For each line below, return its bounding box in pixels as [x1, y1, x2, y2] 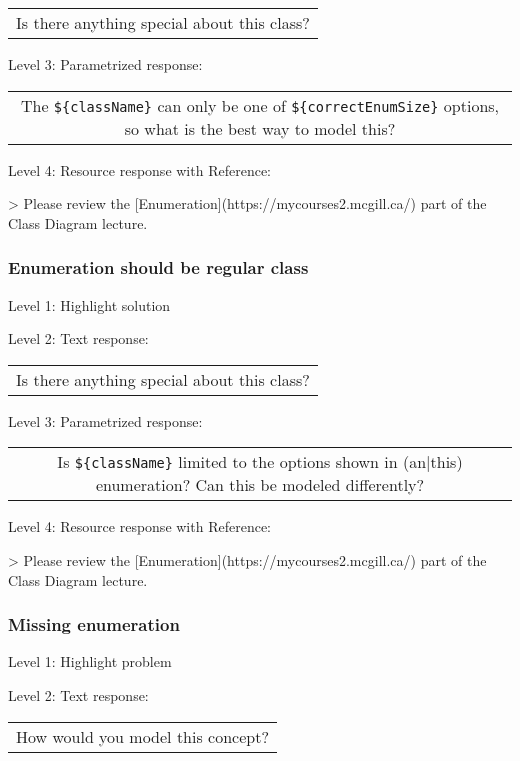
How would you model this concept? [16, 724, 269, 748]
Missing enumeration [8, 612, 180, 637]
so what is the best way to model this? [124, 116, 396, 140]
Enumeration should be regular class [8, 255, 309, 280]
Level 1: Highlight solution [8, 294, 171, 315]
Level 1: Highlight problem [8, 651, 172, 672]
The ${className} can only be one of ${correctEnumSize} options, [20, 93, 500, 117]
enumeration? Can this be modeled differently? [95, 473, 425, 497]
